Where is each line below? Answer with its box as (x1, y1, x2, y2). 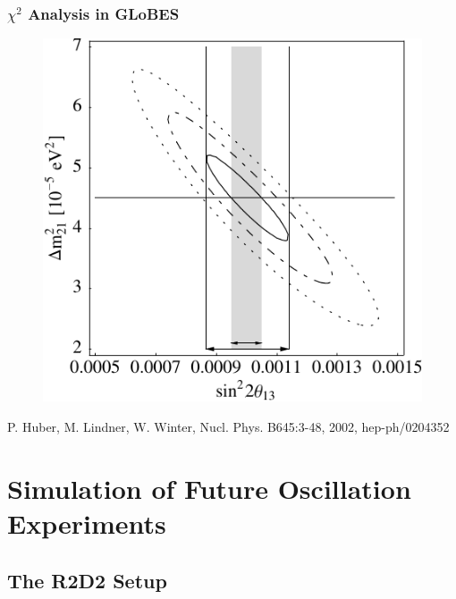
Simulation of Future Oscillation (7, 469, 411, 506)
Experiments (7, 504, 166, 541)
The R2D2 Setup (7, 566, 167, 594)
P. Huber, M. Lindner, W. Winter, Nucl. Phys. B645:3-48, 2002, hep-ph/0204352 (7, 417, 450, 435)
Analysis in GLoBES (28, 2, 180, 24)
